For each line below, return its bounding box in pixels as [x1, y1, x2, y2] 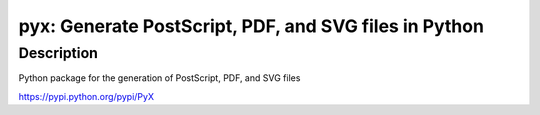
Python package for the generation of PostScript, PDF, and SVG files [18, 72, 301, 84]
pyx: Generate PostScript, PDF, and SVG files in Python [18, 15, 485, 37]
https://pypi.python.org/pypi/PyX [18, 90, 155, 102]
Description [18, 44, 99, 62]
